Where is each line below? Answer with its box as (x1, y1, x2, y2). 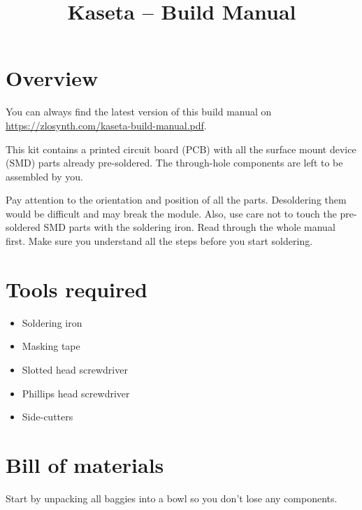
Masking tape (22, 339, 80, 353)
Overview (6, 64, 99, 92)
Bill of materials (6, 450, 164, 479)
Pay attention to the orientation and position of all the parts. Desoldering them (6, 192, 347, 207)
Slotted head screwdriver (22, 362, 128, 376)
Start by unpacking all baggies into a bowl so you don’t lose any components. (6, 490, 338, 505)
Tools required (6, 274, 147, 303)
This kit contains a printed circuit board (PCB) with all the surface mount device (6, 141, 356, 156)
